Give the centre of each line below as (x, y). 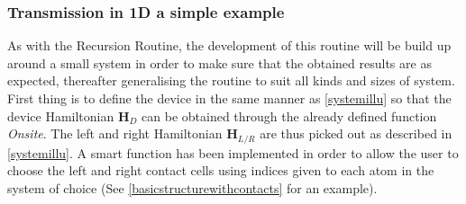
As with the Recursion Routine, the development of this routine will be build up (229, 45)
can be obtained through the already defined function (289, 115)
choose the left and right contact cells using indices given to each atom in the (221, 170)
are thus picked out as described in (356, 133)
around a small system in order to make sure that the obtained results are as (219, 62)
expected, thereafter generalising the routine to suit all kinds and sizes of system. (231, 80)
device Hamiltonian (61, 115)
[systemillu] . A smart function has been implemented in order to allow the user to (233, 152)
